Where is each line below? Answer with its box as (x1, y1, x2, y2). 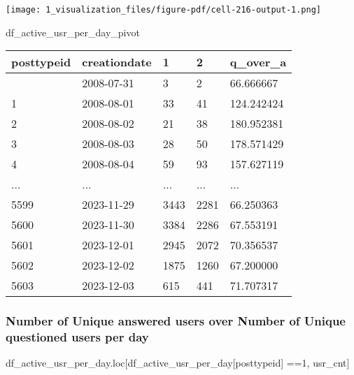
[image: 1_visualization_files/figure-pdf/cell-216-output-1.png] (6, 5, 322, 15)
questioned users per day (6, 328, 149, 346)
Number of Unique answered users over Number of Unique (6, 312, 346, 330)
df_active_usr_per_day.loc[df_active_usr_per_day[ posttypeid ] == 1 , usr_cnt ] (6, 355, 350, 370)
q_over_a (229, 54, 287, 71)
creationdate (82, 54, 152, 71)
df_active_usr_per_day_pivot (6, 24, 140, 39)
